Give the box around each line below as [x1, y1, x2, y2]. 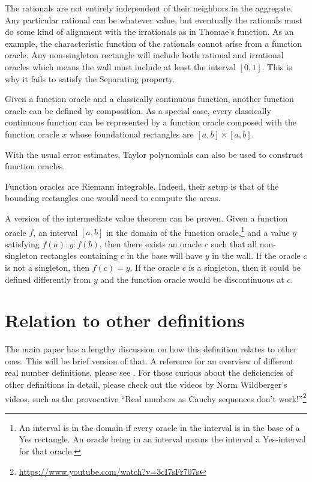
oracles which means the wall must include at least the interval [5, 60, 236, 73]
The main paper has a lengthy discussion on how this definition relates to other [5, 343, 297, 355]
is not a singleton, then [5, 261, 89, 273]
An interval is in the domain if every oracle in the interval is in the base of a [19, 421, 300, 433]
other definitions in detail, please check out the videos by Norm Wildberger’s [5, 378, 287, 391]
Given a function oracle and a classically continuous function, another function [5, 92, 294, 105]
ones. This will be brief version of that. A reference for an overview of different [5, 354, 294, 367]
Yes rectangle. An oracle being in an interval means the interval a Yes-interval [19, 433, 306, 445]
